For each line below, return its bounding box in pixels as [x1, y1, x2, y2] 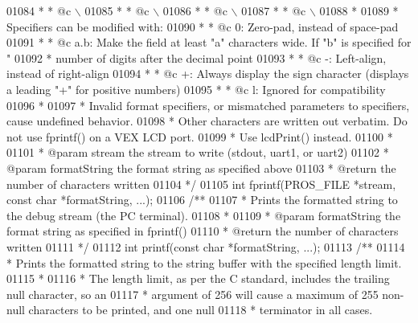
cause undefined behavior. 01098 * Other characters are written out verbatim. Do [6, 112, 408, 129]
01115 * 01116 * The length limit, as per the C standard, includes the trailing [6, 270, 390, 287]
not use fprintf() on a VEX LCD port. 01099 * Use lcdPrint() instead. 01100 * [6, 128, 393, 145]
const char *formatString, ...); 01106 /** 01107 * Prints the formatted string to [6, 191, 398, 208]
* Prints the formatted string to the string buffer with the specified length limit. [6, 254, 402, 271]
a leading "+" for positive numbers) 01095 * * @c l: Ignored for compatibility [6, 80, 386, 97]
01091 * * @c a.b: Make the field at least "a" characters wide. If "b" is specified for [6, 34, 412, 51]
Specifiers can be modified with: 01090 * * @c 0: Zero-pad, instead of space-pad [6, 18, 399, 35]
